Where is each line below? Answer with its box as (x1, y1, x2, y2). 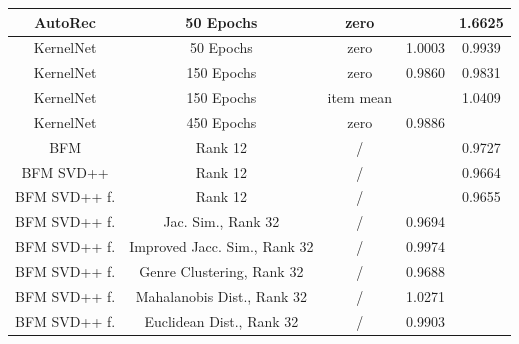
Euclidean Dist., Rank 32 (144, 310, 299, 331)
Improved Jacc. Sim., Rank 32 (129, 236, 314, 257)
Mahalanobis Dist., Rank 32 (135, 285, 307, 306)
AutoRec (34, 11, 96, 32)
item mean (327, 87, 393, 108)
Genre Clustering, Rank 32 (139, 260, 304, 281)
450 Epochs (186, 111, 257, 132)
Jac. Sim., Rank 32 (163, 211, 280, 232)
